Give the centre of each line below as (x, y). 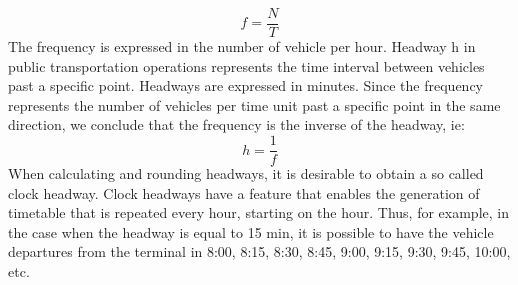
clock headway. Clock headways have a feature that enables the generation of (244, 192)
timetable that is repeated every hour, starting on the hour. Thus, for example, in (258, 212)
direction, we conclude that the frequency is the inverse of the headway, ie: (236, 124)
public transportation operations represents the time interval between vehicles (246, 65)
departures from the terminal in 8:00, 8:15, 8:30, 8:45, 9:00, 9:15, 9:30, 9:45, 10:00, (259, 251)
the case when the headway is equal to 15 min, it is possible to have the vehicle (251, 231)
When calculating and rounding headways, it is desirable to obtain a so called (246, 173)
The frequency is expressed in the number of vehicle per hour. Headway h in (242, 46)
